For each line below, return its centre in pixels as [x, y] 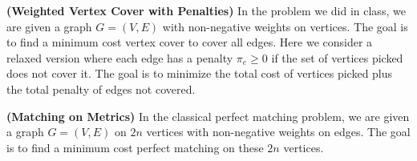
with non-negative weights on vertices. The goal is [285, 26]
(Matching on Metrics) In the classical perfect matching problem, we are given [208, 116]
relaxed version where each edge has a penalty [120, 57]
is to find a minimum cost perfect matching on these [135, 147]
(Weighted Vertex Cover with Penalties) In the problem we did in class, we [206, 10]
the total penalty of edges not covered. [101, 89]
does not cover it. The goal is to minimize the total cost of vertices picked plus [200, 73]
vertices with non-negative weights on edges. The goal [278, 132]
